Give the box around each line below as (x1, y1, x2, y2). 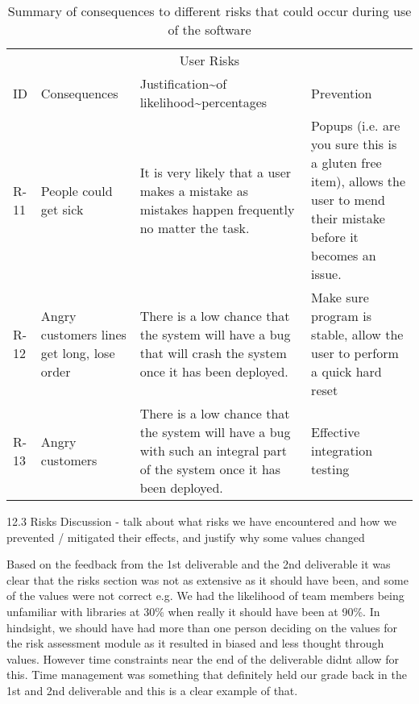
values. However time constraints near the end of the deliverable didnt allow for (6, 650, 399, 667)
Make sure (311, 288, 369, 306)
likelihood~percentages (139, 93, 268, 111)
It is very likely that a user (139, 162, 292, 181)
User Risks (179, 51, 240, 69)
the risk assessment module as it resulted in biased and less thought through (6, 635, 384, 652)
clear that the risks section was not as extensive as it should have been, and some (6, 571, 409, 588)
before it (311, 227, 359, 246)
